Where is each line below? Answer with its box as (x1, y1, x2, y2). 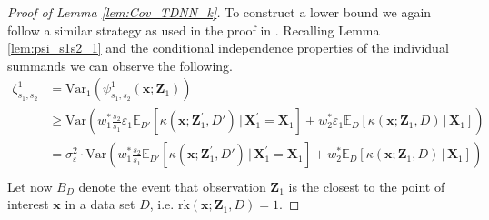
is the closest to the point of (288, 176, 445, 195)
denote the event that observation (78, 176, 266, 195)
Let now (7, 176, 53, 195)
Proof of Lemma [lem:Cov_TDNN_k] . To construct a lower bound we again (7, 3, 432, 21)
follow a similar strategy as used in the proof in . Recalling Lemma (7, 20, 380, 39)
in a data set (65, 195, 135, 214)
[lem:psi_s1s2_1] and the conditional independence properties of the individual (7, 38, 449, 57)
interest (7, 195, 49, 214)
